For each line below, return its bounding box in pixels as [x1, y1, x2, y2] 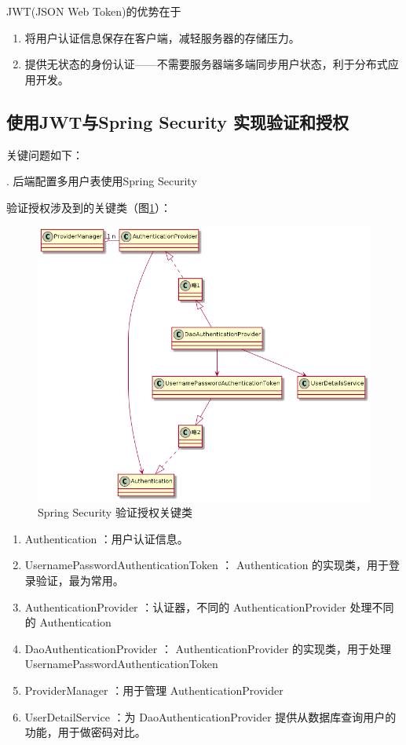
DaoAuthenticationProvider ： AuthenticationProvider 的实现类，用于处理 [24, 640, 392, 656]
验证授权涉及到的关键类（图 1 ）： [6, 199, 171, 215]
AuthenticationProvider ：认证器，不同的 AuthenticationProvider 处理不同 [24, 598, 394, 615]
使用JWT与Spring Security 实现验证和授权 [6, 109, 349, 133]
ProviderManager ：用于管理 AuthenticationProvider [24, 681, 283, 698]
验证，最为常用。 [35, 572, 124, 588]
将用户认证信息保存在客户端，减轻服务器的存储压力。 [24, 29, 300, 46]
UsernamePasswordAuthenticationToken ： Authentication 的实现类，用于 [24, 557, 390, 573]
